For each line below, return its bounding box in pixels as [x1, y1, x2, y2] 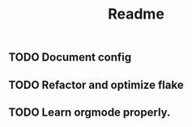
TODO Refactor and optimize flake [8, 78, 184, 91]
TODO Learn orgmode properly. [8, 105, 171, 119]
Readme [108, 5, 164, 23]
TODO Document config [8, 50, 132, 65]
